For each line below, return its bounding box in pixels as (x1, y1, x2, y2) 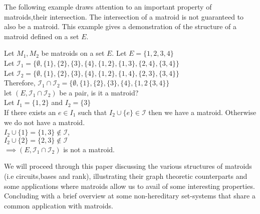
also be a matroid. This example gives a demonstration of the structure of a (4, 21, 237, 32)
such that (78, 106, 107, 117)
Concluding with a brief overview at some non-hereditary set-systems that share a (4, 190, 255, 201)
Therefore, (4, 77, 36, 88)
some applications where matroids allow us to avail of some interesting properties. (4, 180, 255, 191)
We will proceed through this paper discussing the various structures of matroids (4, 161, 252, 171)
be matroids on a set (41, 48, 105, 58)
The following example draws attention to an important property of (4, 2, 212, 12)
